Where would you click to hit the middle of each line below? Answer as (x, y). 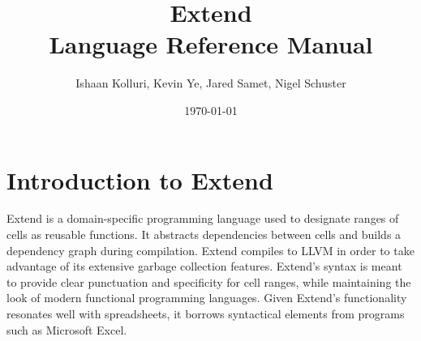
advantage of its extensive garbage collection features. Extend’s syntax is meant (204, 266)
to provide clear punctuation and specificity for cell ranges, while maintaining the (209, 281)
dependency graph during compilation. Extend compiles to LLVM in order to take (210, 250)
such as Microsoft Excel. (67, 329)
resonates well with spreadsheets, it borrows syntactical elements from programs (206, 313)
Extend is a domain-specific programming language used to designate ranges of (203, 218)
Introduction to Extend (140, 179)
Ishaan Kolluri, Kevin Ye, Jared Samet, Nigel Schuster (211, 83)
